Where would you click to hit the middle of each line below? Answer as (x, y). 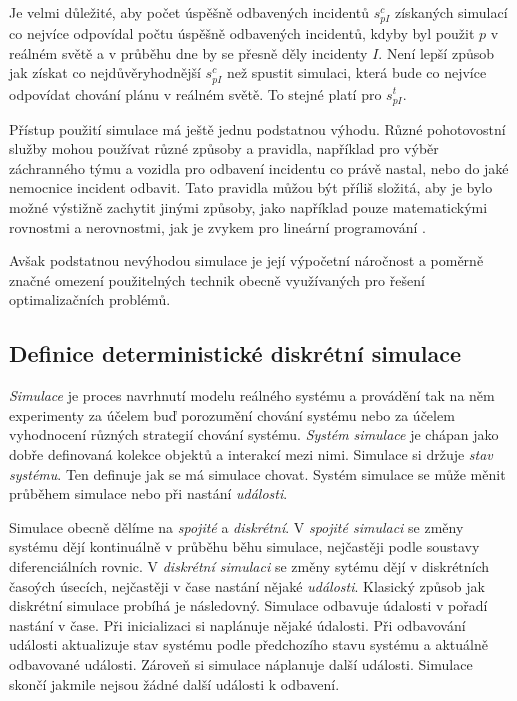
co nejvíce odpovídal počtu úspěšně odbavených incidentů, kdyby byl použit (242, 33)
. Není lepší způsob (436, 52)
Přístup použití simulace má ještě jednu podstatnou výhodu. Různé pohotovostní (257, 128)
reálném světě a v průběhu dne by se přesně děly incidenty (188, 52)
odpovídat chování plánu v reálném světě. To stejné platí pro (195, 93)
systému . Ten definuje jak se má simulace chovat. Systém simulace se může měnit (257, 473)
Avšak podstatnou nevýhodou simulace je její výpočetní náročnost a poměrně (246, 260)
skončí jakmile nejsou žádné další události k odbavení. (174, 683)
